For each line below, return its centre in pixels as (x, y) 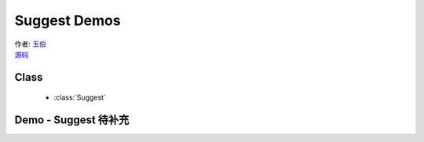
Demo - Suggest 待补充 (72, 120)
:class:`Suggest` (80, 97)
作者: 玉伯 (30, 44)
